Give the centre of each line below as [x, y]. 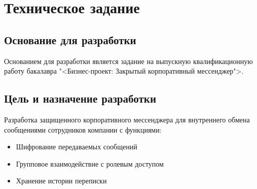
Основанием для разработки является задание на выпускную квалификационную [128, 61]
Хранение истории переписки [61, 181]
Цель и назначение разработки [80, 98]
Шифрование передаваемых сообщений [77, 147]
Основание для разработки [70, 39]
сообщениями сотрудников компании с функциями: [83, 129]
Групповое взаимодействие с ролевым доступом [90, 163]
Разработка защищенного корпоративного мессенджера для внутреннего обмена [127, 119]
